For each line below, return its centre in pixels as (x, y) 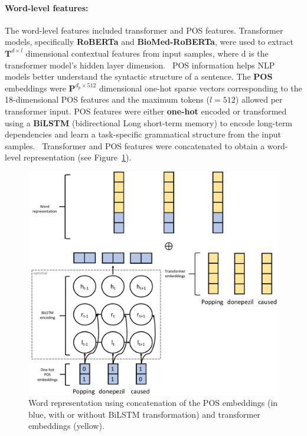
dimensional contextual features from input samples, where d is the (147, 53)
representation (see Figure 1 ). (77, 157)
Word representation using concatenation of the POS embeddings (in (153, 403)
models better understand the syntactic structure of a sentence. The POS (139, 76)
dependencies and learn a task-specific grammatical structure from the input (143, 134)
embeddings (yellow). (66, 426)
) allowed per (259, 99)
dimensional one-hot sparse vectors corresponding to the (200, 88)
